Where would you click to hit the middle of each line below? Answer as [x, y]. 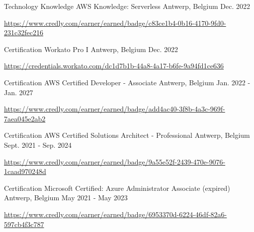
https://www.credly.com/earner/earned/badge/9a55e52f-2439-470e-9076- [115, 161]
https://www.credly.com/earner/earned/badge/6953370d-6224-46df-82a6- [116, 214]
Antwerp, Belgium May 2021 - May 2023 [66, 198]
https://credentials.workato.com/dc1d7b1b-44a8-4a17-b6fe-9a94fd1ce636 [114, 66]
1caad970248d [25, 171]
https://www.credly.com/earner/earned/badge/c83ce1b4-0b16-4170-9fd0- [115, 23]
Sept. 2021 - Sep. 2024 [38, 145]
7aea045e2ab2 [25, 118]
